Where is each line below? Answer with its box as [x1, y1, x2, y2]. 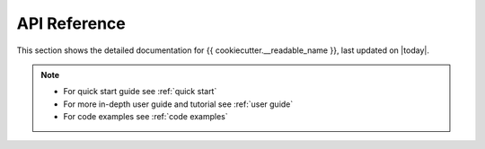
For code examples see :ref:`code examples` [63, 111, 228, 122]
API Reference [16, 13, 126, 33]
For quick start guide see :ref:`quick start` [63, 86, 217, 97]
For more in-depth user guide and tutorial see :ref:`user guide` [63, 99, 294, 110]
